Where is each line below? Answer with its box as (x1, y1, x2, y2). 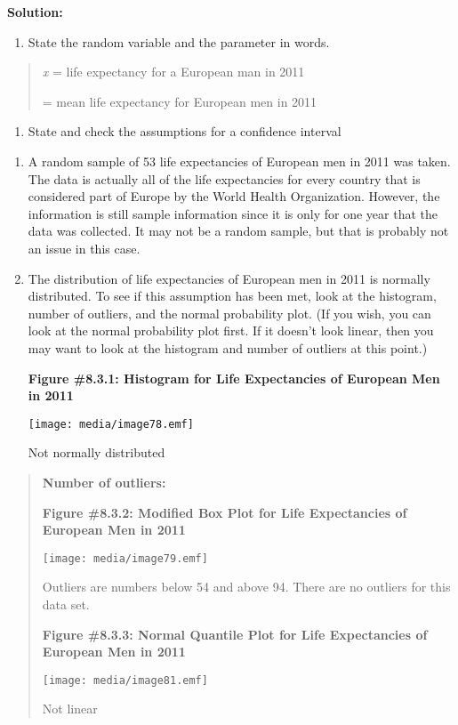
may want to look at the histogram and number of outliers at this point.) (28, 338, 428, 357)
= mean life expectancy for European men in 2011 (42, 92, 317, 110)
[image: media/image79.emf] (42, 552, 208, 565)
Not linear (42, 699, 98, 718)
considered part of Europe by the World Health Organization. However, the (28, 187, 440, 205)
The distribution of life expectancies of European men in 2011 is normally (28, 269, 430, 287)
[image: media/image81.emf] (42, 673, 208, 687)
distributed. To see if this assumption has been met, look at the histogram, (28, 286, 437, 305)
